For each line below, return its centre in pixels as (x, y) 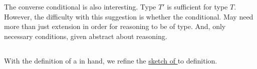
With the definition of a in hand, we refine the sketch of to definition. (111, 60)
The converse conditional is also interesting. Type (80, 6)
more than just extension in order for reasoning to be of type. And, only (115, 26)
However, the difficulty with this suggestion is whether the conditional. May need (129, 16)
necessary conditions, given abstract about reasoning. (86, 36)
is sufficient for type (197, 6)
